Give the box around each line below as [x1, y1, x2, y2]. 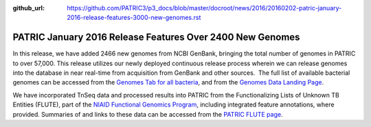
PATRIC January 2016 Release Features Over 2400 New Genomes [12, 32, 300, 43]
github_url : [12, 4, 45, 12]
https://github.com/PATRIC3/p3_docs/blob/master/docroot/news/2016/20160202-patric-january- [67, 4, 342, 12]
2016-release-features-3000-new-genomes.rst [67, 14, 201, 22]
